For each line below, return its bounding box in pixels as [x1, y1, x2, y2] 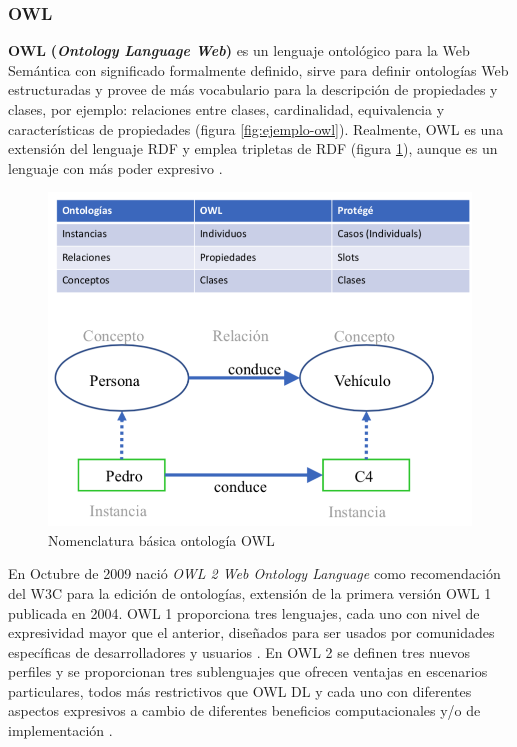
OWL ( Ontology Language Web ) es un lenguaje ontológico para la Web [8, 40, 470, 61]
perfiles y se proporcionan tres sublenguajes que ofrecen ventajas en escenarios [8, 661, 488, 682]
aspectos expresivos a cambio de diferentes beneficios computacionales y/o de [8, 700, 481, 721]
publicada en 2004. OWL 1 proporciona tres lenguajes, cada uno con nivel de [8, 602, 480, 623]
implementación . [8, 720, 113, 741]
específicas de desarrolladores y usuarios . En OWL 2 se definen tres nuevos [8, 641, 471, 662]
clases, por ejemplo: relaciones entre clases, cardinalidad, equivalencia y [8, 99, 445, 119]
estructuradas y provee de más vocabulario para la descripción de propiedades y [8, 79, 498, 100]
